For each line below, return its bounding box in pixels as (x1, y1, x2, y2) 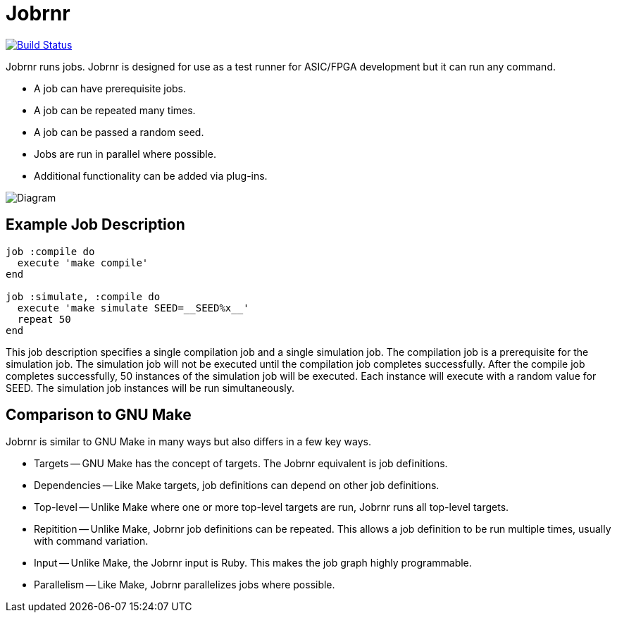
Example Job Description (6, 216, 185, 234)
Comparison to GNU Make (6, 406, 192, 424)
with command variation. (34, 535, 149, 548)
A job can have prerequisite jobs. (34, 82, 187, 94)
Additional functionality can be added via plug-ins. (34, 169, 268, 182)
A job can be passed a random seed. (34, 125, 204, 138)
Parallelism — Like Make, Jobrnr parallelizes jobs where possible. (34, 579, 335, 591)
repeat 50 (17, 313, 71, 325)
